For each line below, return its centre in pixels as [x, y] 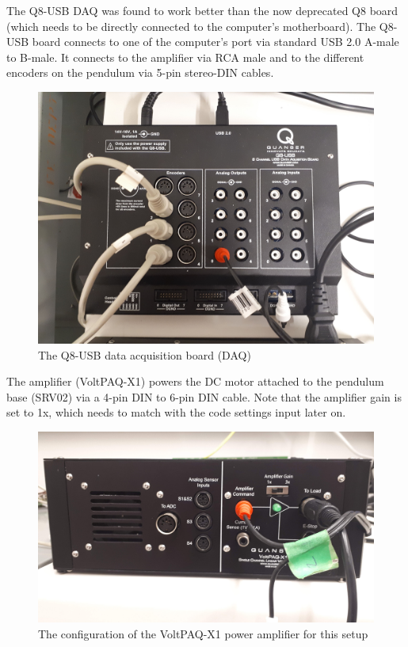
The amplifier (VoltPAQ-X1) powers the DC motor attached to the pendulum [195, 381]
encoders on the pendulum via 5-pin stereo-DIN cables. [140, 72]
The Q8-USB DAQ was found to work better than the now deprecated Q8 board [202, 10]
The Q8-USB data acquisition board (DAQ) [145, 354]
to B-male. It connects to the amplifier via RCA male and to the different [185, 57]
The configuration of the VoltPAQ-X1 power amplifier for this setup [203, 633]
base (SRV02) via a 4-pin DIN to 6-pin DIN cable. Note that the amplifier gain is [204, 396]
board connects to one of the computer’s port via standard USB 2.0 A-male [215, 42]
